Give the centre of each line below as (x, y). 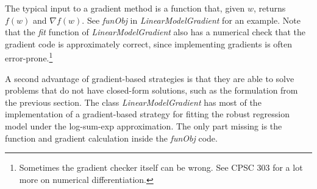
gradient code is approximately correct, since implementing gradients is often (149, 43)
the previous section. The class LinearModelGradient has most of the (133, 102)
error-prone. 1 (29, 57)
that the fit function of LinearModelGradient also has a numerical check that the (155, 32)
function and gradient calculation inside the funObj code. (111, 138)
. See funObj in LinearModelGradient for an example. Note (191, 20)
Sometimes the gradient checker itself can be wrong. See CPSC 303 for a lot (161, 167)
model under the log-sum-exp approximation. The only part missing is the (144, 126)
